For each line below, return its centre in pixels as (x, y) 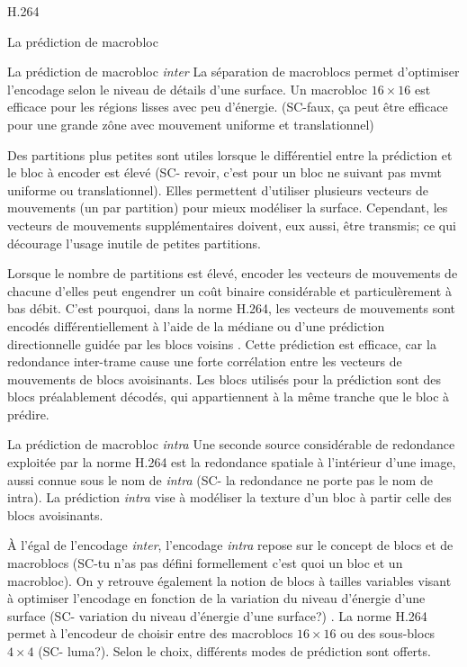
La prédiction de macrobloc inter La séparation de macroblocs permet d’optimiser (233, 72)
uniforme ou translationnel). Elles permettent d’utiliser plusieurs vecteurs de (218, 189)
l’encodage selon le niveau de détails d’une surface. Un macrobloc (188, 89)
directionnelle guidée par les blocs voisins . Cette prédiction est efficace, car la (222, 343)
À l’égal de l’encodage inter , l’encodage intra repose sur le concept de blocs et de (230, 545)
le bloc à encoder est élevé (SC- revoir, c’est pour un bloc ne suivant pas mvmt (225, 172)
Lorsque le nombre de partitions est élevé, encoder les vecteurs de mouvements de (233, 273)
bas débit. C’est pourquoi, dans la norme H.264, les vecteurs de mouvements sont (232, 308)
